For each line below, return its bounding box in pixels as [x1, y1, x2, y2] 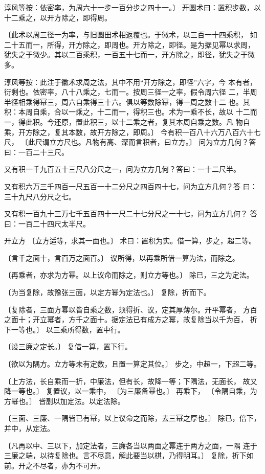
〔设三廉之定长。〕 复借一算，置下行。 [4, 341, 132, 352]
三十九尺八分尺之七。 [4, 191, 76, 201]
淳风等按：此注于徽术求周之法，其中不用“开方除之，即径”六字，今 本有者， [4, 76, 257, 87]
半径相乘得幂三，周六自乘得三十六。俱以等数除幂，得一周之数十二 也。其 [4, 96, 250, 107]
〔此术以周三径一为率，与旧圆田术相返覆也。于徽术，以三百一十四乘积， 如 [4, 29, 257, 40]
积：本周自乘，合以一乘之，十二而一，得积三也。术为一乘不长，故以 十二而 [4, 106, 257, 117]
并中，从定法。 [4, 423, 54, 433]
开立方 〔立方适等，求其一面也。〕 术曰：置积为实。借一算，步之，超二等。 [4, 235, 256, 246]
